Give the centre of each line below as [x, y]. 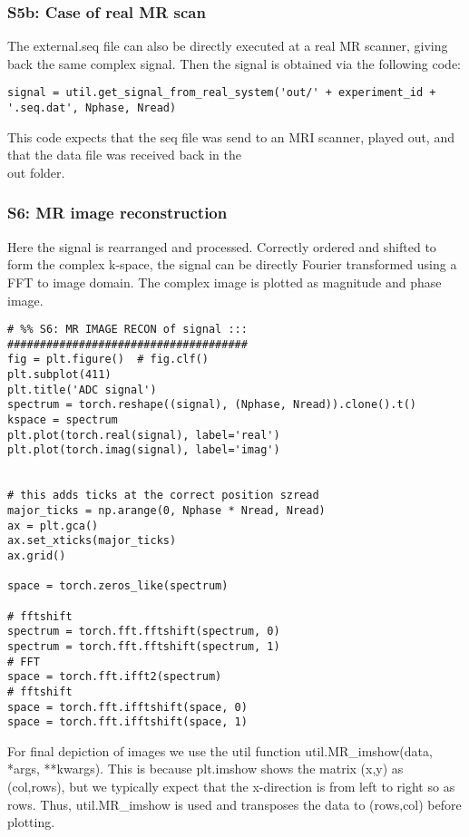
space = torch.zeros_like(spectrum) [118, 586]
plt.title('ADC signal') [82, 389]
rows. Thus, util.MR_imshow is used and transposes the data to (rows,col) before [234, 804]
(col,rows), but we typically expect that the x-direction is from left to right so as [231, 786]
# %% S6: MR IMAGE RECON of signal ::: [127, 330]
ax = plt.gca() [53, 526]
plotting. [31, 822]
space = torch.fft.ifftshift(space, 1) [127, 722]
